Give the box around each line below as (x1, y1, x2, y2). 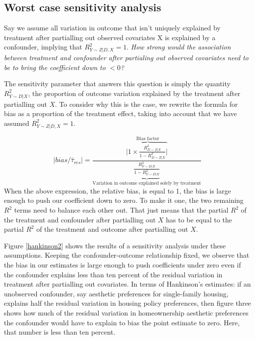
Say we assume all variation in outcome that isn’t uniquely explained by (4, 23, 221, 33)
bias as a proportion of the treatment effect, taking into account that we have (4, 108, 237, 119)
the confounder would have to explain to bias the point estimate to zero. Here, (4, 317, 240, 327)
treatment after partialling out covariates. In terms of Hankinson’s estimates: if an (4, 279, 251, 289)
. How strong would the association (127, 42, 231, 52)
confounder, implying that (4, 42, 82, 52)
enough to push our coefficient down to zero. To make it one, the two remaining (4, 195, 244, 205)
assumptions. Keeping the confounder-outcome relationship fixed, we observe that (4, 250, 250, 260)
